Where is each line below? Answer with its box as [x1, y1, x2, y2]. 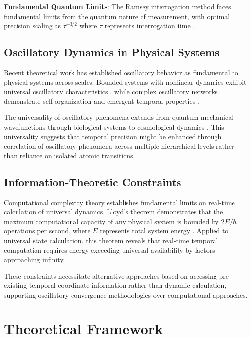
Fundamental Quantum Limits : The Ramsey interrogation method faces [4, 1, 231, 11]
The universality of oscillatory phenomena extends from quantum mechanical [4, 112, 234, 122]
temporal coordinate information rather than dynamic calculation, [29, 280, 227, 290]
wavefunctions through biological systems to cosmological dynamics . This [4, 121, 224, 131]
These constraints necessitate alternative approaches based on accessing [4, 270, 217, 281]
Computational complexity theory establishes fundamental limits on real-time [4, 197, 235, 207]
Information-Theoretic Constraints [4, 174, 181, 189]
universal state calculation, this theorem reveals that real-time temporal [4, 235, 218, 245]
